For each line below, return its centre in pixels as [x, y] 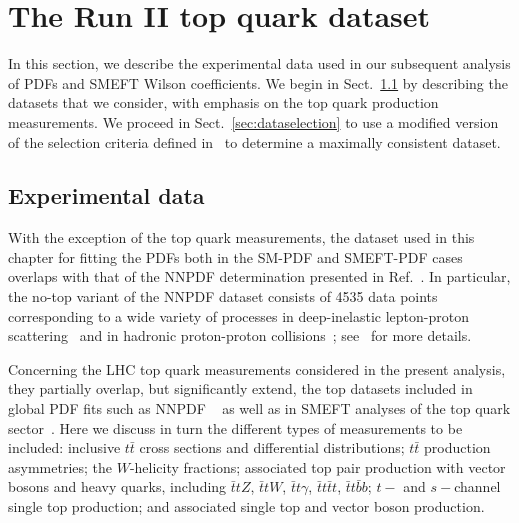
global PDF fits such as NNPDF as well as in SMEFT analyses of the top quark [259, 408]
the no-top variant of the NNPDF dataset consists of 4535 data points [223, 296]
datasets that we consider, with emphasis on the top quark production [223, 102]
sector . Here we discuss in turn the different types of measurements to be [235, 427]
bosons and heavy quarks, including [117, 486]
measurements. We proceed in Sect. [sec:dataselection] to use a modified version [253, 121]
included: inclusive [64, 447]
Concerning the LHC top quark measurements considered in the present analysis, [257, 368]
